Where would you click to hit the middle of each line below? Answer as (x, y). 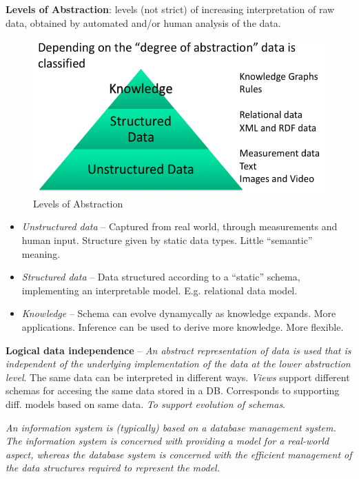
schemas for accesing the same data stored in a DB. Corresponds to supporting (173, 390)
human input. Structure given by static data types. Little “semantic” (167, 240)
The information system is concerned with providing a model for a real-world (167, 441)
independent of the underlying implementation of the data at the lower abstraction (178, 364)
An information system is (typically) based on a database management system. (171, 427)
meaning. (41, 253)
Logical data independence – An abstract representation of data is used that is (178, 350)
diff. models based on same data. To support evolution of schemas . (146, 404)
